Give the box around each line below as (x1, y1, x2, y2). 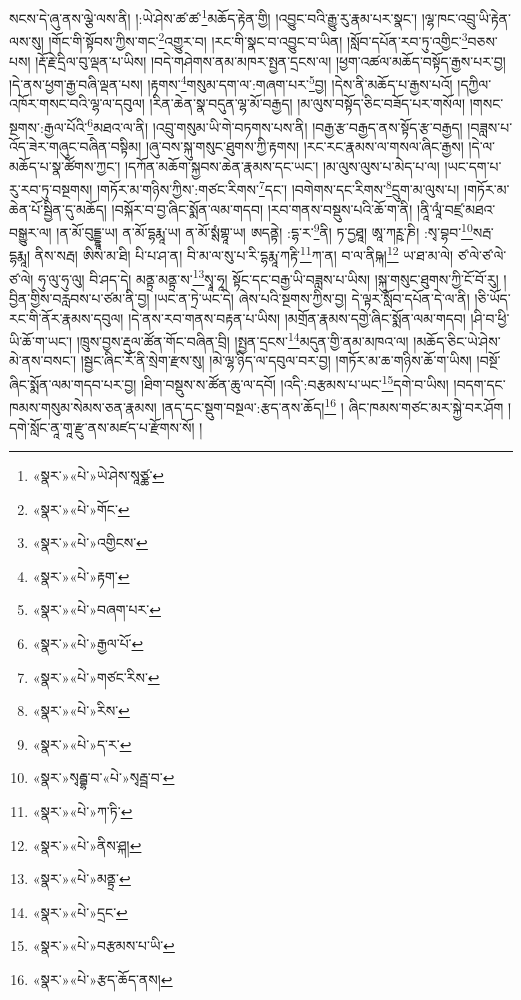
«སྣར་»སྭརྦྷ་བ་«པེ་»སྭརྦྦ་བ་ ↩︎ (32, 767, 175, 788)
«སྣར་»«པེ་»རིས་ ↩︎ (32, 700, 130, 721)
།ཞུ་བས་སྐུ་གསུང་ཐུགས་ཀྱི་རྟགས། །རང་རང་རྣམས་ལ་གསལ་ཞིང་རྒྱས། (145, 136, 464, 157)
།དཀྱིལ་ (457, 73, 492, 94)
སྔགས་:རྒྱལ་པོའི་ (9, 116, 88, 137)
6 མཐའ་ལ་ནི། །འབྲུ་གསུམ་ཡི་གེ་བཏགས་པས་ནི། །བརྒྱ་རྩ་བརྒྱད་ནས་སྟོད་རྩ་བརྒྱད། (87, 113, 463, 137)
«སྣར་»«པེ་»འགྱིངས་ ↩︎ (32, 532, 148, 553)
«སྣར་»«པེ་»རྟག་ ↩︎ (32, 565, 130, 586)
